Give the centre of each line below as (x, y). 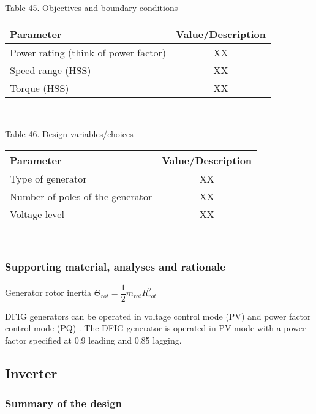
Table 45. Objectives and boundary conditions (92, 7)
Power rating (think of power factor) (88, 52)
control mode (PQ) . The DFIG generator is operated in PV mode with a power (156, 328)
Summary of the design (63, 403)
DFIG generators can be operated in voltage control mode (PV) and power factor (158, 316)
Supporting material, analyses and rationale (115, 267)
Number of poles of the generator (81, 196)
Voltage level (37, 214)
